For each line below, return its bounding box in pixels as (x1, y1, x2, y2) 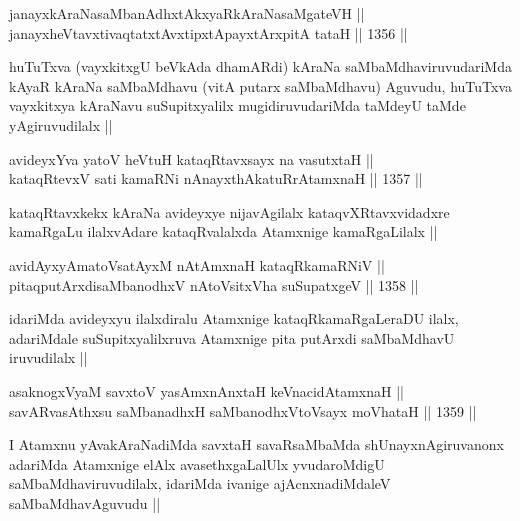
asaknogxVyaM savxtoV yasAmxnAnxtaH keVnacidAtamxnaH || (9, 380, 404, 401)
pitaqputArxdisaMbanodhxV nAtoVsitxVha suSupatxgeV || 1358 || (9, 274, 419, 295)
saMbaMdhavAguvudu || (9, 492, 161, 513)
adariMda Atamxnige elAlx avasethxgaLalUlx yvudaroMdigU (9, 453, 385, 474)
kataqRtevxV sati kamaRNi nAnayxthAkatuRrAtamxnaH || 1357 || (9, 168, 423, 189)
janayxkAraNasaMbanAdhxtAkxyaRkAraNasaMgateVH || (9, 3, 365, 23)
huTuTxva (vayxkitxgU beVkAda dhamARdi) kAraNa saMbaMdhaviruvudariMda (9, 56, 512, 77)
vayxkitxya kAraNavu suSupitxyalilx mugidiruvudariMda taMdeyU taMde (9, 95, 466, 116)
